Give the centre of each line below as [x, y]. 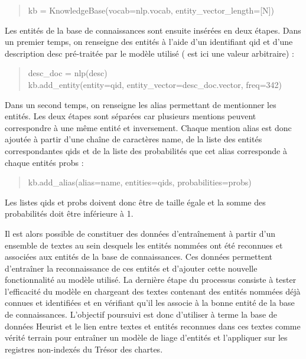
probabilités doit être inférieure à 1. [69, 213]
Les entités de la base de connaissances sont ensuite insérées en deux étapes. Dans [153, 30]
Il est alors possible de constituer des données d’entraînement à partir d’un [140, 233]
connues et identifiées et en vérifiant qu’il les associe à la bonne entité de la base [150, 303]
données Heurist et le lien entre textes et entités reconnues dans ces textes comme [153, 326]
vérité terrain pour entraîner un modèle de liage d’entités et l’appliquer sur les [146, 337]
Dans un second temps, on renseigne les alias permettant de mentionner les [141, 104]
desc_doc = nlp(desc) [68, 73]
